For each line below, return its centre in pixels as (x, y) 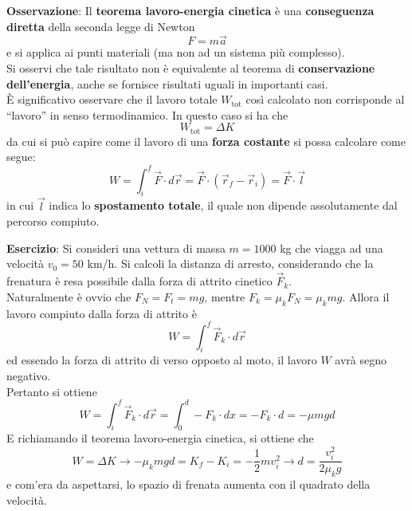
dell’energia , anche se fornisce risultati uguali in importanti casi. (167, 83)
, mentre (225, 296)
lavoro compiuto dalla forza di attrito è (102, 313)
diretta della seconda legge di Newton (101, 26)
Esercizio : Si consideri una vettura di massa (116, 248)
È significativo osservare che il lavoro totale (112, 99)
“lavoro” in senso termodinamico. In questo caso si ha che (147, 114)
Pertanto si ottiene (52, 391)
